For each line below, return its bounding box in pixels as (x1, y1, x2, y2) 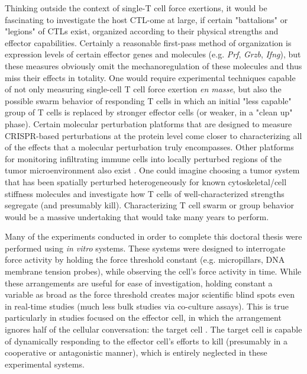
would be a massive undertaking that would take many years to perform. (5, 210, 269, 223)
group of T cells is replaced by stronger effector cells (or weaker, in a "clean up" (5, 106, 293, 118)
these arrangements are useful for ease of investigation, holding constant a (5, 276, 273, 289)
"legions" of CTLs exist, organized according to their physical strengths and (5, 25, 279, 37)
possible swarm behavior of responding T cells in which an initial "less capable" (5, 94, 292, 107)
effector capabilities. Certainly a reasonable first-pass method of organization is (5, 36, 292, 49)
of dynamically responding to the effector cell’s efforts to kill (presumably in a (5, 334, 288, 347)
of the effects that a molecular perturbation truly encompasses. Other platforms (5, 141, 294, 153)
